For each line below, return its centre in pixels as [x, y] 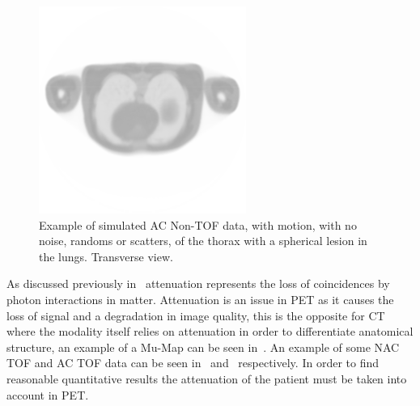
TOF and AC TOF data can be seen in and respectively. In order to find [193, 363]
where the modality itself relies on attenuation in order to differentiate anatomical [210, 331]
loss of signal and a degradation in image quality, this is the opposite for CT [196, 315]
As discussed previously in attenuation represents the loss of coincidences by [198, 283]
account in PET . [48, 394]
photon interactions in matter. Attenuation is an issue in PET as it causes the [200, 299]
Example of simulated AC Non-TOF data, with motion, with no [198, 224]
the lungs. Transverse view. [106, 256]
